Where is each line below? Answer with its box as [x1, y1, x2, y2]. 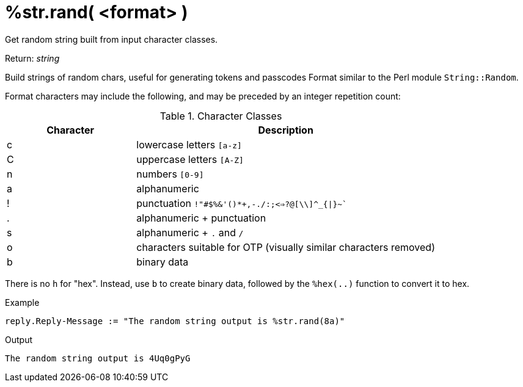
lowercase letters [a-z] [136, 138, 242, 151]
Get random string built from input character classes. [5, 34, 218, 45]
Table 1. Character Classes [159, 109, 282, 122]
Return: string [5, 52, 60, 63]
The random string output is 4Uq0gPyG [5, 353, 191, 363]
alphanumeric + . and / [136, 226, 244, 239]
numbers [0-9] [136, 167, 204, 180]
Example [5, 297, 40, 308]
